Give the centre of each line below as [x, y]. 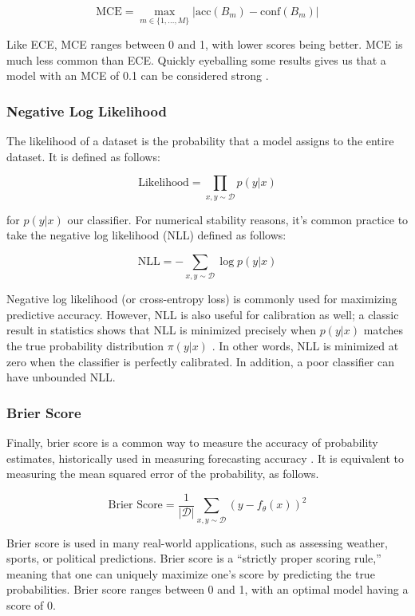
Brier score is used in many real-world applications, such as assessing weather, [197, 542]
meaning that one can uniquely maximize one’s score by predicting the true [191, 573]
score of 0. [31, 604]
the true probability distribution [85, 346]
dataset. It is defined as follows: [83, 156]
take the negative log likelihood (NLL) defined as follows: [146, 235]
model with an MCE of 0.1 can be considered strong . [138, 75]
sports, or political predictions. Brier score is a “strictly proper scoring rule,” [194, 558]
